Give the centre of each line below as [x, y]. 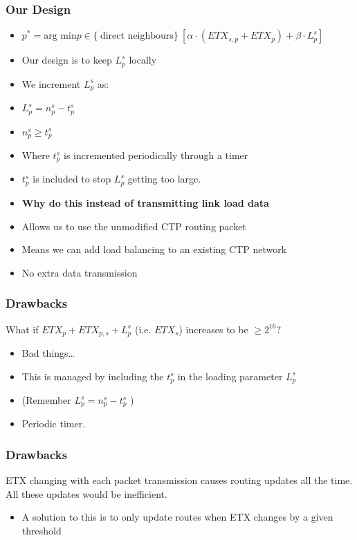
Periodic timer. [54, 423]
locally [143, 60]
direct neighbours [137, 36]
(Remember [46, 400]
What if [22, 329]
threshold [42, 531]
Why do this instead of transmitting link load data [145, 202]
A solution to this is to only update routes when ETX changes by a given [177, 517]
